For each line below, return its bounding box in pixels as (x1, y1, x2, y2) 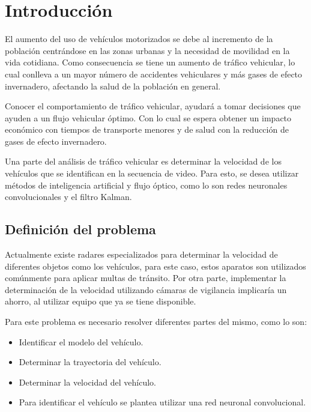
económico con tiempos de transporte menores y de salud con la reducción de (5, 123, 289, 136)
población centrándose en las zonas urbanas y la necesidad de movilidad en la (5, 44, 290, 56)
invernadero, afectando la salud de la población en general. (5, 79, 221, 92)
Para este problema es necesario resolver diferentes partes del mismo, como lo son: (5, 315, 307, 328)
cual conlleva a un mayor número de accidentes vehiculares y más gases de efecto (5, 67, 303, 80)
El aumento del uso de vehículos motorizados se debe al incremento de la (5, 32, 273, 45)
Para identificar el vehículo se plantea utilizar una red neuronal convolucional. (19, 396, 306, 408)
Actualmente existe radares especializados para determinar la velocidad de (5, 248, 278, 261)
